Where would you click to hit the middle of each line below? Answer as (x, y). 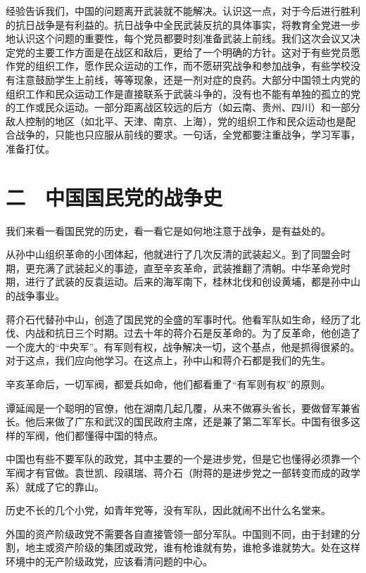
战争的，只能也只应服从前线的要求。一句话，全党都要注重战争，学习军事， (188, 135)
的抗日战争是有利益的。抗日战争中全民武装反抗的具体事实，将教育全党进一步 (183, 24)
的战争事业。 (35, 296)
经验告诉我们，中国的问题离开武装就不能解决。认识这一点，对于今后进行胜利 (183, 11)
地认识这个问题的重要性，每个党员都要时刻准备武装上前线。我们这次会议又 (178, 38)
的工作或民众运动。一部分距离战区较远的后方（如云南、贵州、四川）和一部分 (183, 107)
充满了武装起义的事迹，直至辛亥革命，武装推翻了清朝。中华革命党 (188, 268)
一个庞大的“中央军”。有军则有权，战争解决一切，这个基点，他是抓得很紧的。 (183, 346)
